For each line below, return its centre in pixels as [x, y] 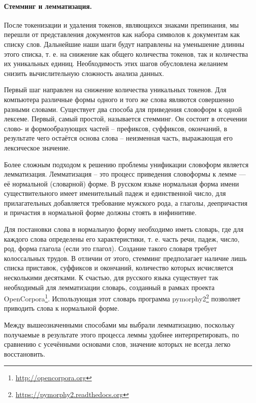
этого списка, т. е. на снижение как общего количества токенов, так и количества [126, 54]
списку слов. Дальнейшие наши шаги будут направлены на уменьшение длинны [124, 44]
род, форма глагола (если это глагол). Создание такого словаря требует [111, 248]
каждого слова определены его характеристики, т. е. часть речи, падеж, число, [122, 238]
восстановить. [25, 353]
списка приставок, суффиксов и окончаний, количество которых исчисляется [119, 268]
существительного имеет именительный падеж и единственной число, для [115, 193]
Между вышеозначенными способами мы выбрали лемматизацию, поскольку [119, 325]
